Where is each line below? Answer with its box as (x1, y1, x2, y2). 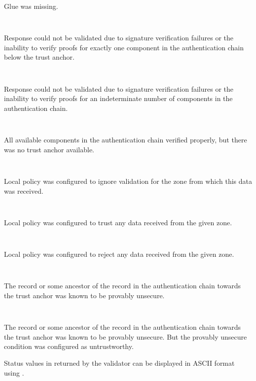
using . (4, 367, 24, 378)
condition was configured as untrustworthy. (4, 341, 134, 351)
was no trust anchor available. (4, 144, 95, 154)
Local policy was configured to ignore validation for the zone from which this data (4, 175, 252, 186)
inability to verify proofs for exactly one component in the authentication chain (4, 42, 244, 52)
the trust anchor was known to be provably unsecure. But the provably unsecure (4, 331, 247, 342)
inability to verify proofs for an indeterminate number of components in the (4, 93, 233, 104)
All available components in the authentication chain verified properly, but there (4, 135, 247, 145)
